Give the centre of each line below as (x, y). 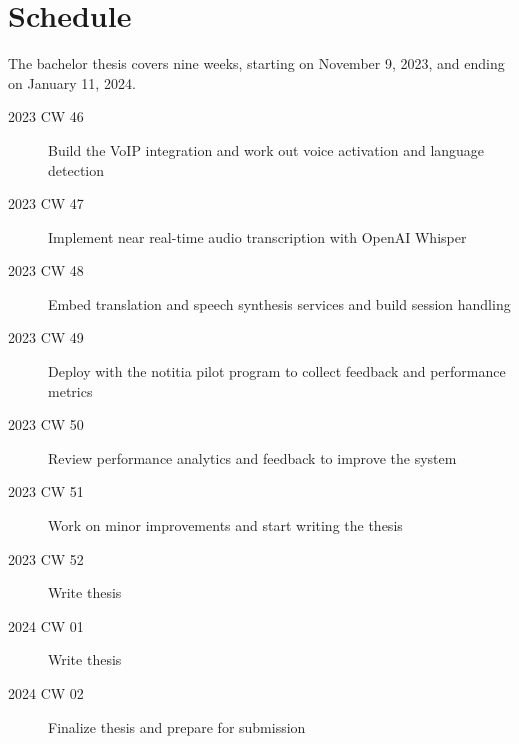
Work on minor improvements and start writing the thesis (225, 525)
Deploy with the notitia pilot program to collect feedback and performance (277, 371)
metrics (70, 390)
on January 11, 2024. (72, 82)
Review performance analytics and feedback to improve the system (252, 457)
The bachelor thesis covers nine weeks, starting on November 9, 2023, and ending (256, 63)
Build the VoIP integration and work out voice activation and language (266, 149)
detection (76, 169)
